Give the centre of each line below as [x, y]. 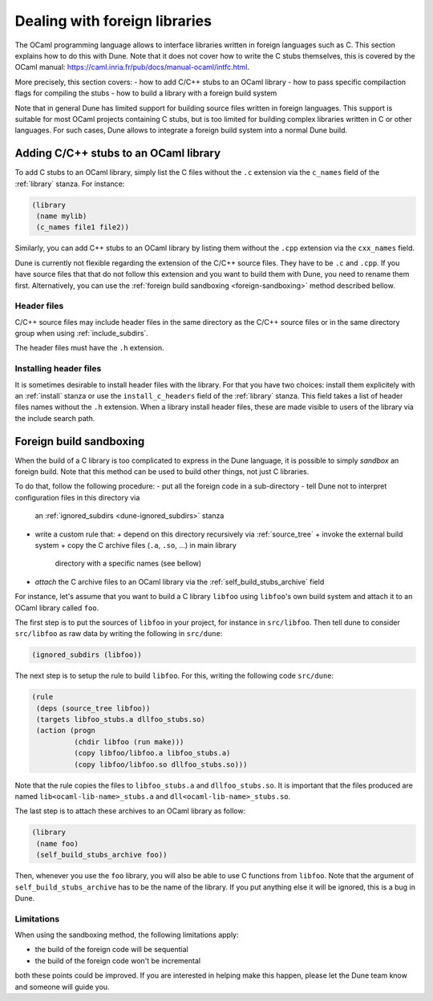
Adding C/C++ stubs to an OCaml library [117, 154]
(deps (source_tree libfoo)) [93, 708]
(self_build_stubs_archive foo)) [102, 855]
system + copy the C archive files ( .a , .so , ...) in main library [136, 545]
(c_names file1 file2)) [83, 227]
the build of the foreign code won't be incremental [117, 960]
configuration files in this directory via [77, 497]
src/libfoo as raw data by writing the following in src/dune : [119, 634]
